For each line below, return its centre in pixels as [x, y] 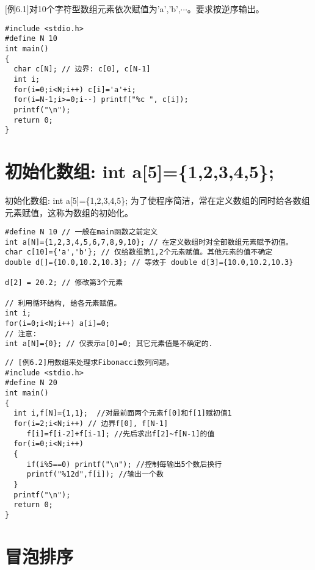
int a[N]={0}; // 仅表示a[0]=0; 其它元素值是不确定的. [109, 344]
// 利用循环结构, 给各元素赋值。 [63, 303]
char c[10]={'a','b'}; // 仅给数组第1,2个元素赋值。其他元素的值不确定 [139, 252]
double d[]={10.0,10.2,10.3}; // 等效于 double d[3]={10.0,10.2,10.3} [149, 263]
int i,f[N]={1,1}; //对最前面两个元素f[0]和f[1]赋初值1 [123, 413]
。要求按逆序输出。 [226, 9]
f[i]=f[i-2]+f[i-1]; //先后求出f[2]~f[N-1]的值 [121, 434]
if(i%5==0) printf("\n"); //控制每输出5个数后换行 [124, 464]
